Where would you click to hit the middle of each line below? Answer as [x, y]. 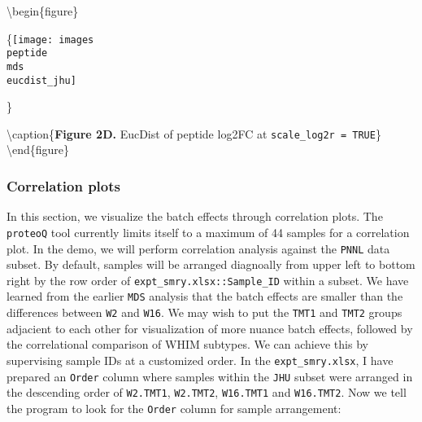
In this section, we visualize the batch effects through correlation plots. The [195, 216]
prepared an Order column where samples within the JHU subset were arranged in [210, 376]
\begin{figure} [43, 11]
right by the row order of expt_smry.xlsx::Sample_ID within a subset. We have [208, 280]
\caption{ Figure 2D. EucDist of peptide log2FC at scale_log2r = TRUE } [194, 133]
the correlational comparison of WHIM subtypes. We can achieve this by [187, 344]
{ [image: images [50, 38]
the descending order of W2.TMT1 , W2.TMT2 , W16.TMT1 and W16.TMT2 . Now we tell [207, 392]
